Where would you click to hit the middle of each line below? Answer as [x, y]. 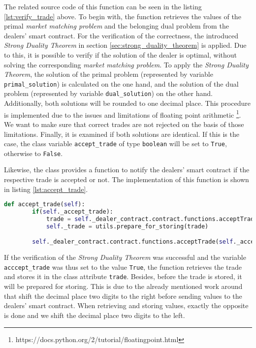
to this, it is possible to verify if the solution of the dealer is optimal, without [121, 54]
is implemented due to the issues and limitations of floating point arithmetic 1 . [123, 114]
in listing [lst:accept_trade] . [46, 189]
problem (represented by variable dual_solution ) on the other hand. [108, 93]
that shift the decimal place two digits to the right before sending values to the [123, 296]
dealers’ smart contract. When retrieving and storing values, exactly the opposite [126, 305]
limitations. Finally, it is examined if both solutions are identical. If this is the [122, 134]
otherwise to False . [33, 153]
